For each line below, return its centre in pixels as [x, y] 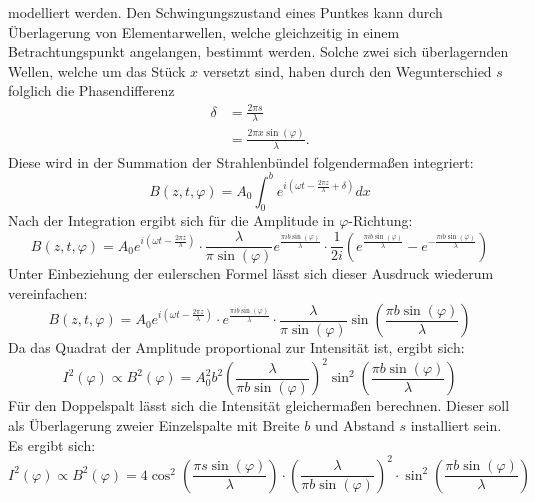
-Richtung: [380, 220]
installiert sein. [456, 425]
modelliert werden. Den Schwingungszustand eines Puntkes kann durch [225, 12]
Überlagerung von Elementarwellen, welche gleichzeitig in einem [204, 31]
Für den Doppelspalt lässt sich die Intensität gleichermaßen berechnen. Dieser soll [259, 405]
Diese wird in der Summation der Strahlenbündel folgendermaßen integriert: [241, 161]
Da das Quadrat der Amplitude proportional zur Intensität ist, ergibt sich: [236, 347]
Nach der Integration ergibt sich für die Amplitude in [171, 220]
